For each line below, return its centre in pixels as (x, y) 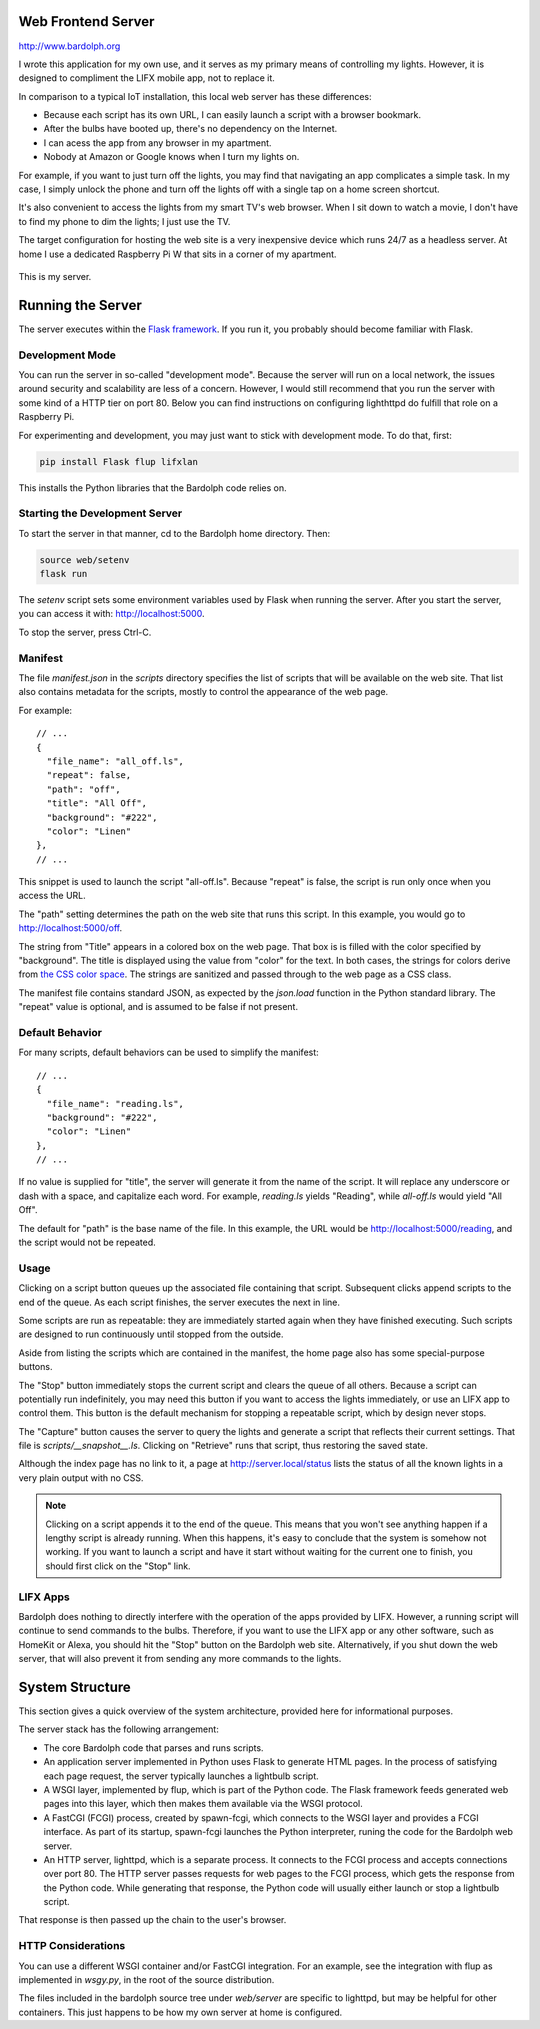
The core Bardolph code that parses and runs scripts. (153, 1747)
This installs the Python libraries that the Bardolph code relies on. (152, 487)
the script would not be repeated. (87, 1242)
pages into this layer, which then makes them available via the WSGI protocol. (203, 1804)
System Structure (75, 1686)
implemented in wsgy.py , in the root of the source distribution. (146, 1980)
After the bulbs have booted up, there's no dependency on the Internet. (190, 129)
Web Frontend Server (86, 21)
